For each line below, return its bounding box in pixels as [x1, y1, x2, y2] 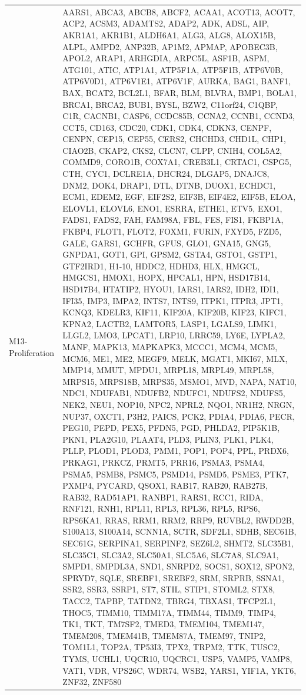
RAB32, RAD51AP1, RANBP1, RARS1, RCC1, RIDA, [62, 490, 264, 503]
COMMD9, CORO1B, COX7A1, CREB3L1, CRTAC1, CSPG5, [62, 156, 292, 168]
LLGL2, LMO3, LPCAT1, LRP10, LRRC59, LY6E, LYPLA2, [62, 329, 285, 341]
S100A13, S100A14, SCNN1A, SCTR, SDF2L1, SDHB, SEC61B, [62, 525, 297, 538]
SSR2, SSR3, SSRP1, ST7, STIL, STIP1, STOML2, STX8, [62, 583, 275, 595]
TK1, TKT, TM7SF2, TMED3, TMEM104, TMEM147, [62, 618, 264, 630]
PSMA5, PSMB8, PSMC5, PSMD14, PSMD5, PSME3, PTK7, [62, 467, 289, 480]
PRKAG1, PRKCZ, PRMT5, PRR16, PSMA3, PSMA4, [62, 456, 265, 468]
